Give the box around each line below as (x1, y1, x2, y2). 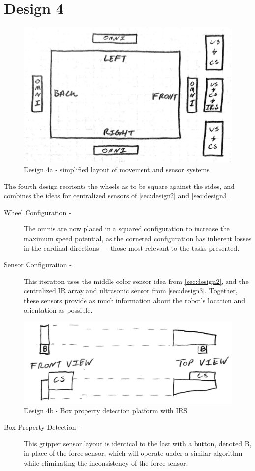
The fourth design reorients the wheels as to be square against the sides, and (4, 181, 235, 191)
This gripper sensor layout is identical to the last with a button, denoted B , (24, 438, 252, 448)
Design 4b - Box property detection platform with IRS (24, 405, 188, 415)
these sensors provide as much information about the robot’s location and (24, 295, 245, 305)
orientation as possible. (24, 305, 93, 315)
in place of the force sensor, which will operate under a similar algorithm (24, 448, 243, 458)
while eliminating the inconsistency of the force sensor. (24, 458, 188, 468)
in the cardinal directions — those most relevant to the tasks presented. (24, 243, 240, 253)
